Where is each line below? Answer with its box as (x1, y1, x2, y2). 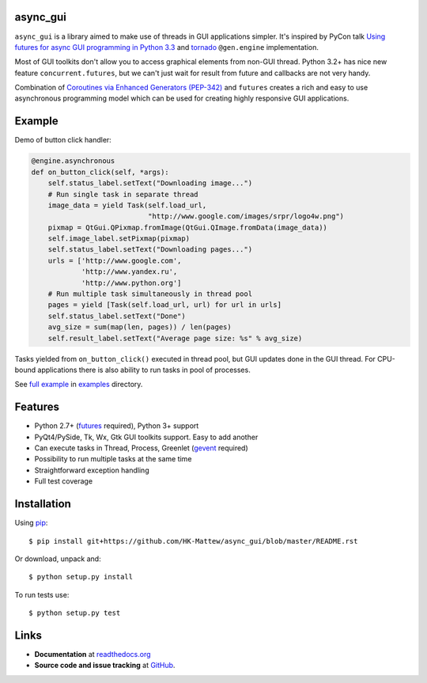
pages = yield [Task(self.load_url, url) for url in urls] (47, 301, 282, 309)
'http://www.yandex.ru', (81, 268, 178, 276)
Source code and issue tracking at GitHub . (34, 661, 176, 670)
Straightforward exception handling (34, 465, 149, 475)
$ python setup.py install (28, 572, 134, 582)
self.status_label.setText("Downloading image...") (47, 179, 253, 188)
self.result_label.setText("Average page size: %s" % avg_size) (47, 333, 303, 343)
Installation (14, 497, 71, 510)
